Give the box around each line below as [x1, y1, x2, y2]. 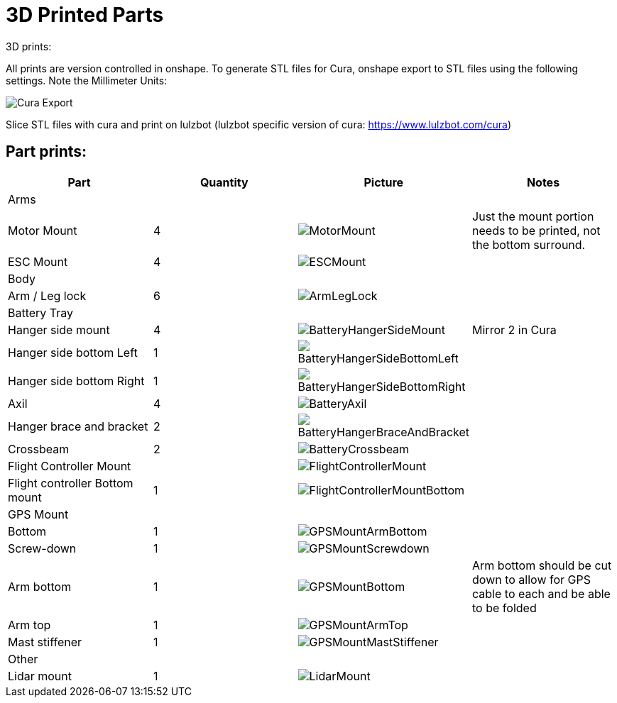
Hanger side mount [8, 322, 110, 337]
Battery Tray [8, 305, 74, 320]
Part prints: [6, 143, 87, 161]
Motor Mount [8, 223, 77, 238]
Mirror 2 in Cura [472, 322, 557, 337]
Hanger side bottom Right [8, 373, 145, 388]
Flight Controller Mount [8, 458, 131, 473]
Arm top [8, 617, 51, 632]
